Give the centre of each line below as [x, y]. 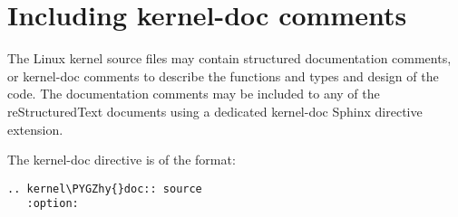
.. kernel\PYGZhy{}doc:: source [105, 189]
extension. [35, 129]
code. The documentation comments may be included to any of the [194, 94]
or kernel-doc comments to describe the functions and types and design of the [223, 75]
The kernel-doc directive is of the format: [122, 160]
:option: [53, 204]
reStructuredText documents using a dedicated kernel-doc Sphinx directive [215, 111]
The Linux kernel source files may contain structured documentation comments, [229, 58]
